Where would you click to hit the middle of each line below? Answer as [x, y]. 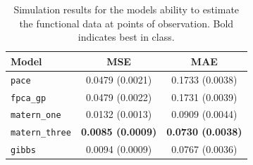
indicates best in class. [126, 37]
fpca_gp [29, 98]
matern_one [36, 115]
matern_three [41, 133]
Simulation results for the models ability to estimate [126, 9]
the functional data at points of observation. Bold [126, 23]
